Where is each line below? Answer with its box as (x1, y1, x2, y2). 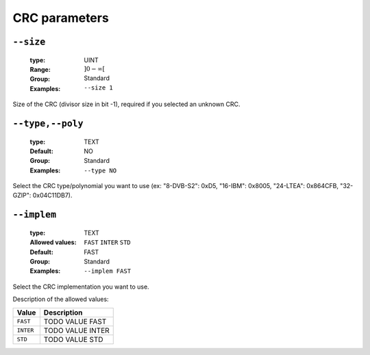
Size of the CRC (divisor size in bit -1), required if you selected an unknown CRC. (12, 100, 241, 109)
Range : (29, 65, 51, 73)
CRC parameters (12, 10, 109, 25)
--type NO (84, 166, 116, 174)
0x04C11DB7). (32, 192, 73, 200)
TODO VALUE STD (43, 334, 103, 344)
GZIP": (12, 192, 32, 200)
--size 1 (84, 83, 113, 92)
